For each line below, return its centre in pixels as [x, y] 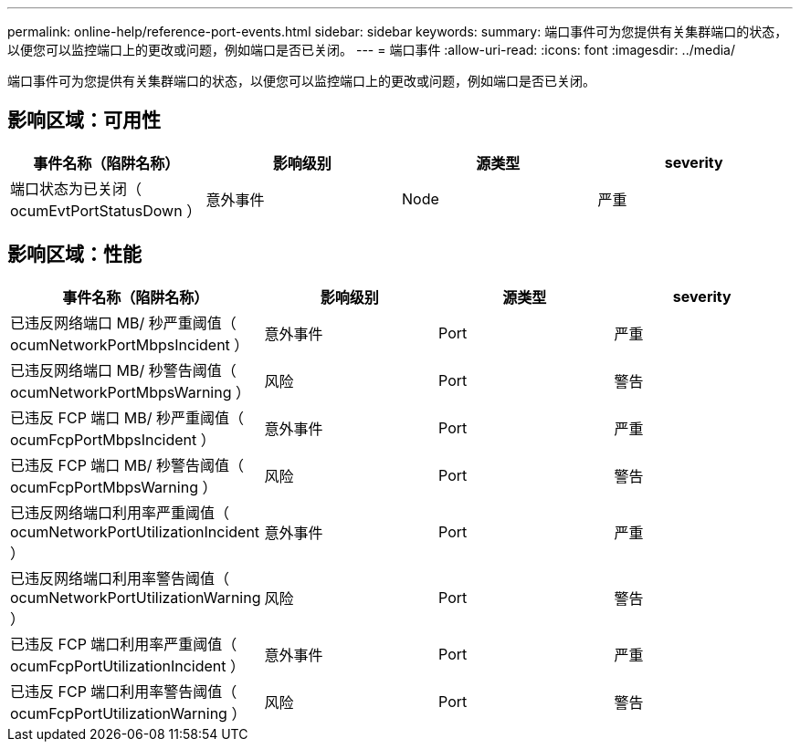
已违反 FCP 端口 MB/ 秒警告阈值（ [127, 465]
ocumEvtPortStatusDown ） [106, 210]
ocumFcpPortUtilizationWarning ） [128, 713]
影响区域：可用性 [84, 120]
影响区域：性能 [74, 255]
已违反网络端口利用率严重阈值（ [120, 512]
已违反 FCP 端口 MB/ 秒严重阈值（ [127, 417]
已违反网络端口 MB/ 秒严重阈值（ [123, 322]
